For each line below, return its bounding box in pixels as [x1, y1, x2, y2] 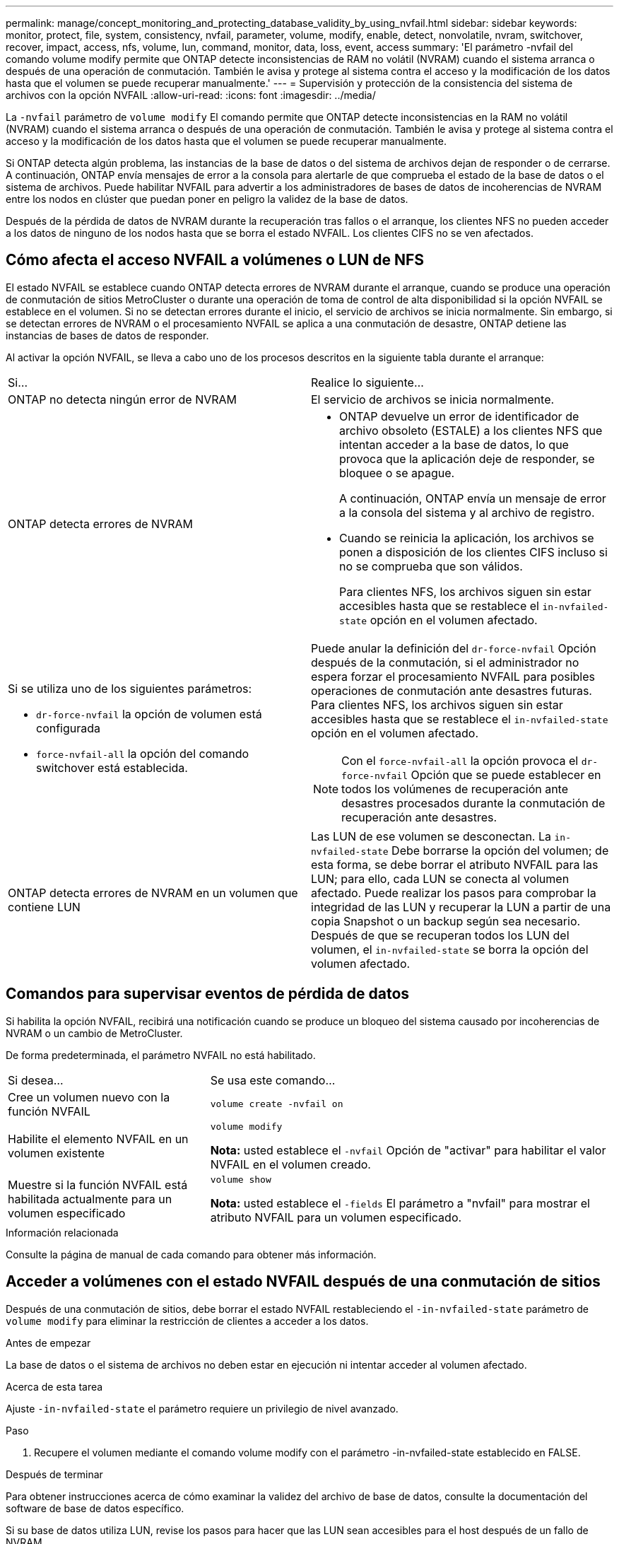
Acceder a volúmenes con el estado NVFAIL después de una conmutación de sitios [6, 1273, 601, 1291]
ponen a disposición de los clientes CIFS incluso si [339, 544, 608, 559]
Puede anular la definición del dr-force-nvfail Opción [311, 641, 596, 655]
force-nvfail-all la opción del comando [36, 746, 249, 761]
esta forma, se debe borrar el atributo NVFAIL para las [311, 857, 599, 872]
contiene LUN [8, 899, 81, 914]
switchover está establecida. [36, 760, 188, 775]
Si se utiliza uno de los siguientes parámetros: [8, 681, 252, 696]
